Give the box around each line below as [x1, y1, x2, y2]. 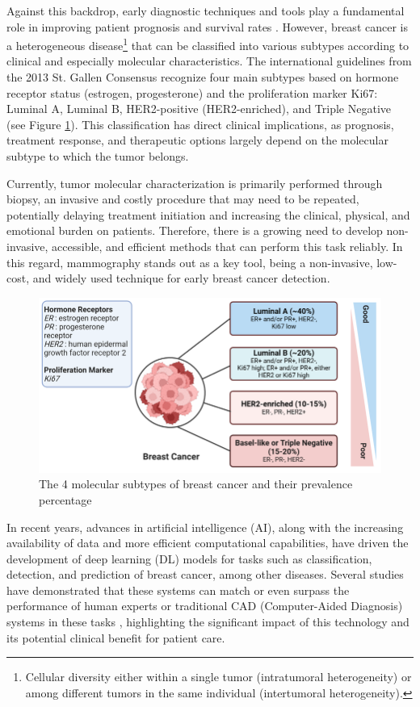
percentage [39, 491, 92, 508]
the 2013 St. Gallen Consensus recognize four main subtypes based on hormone [6, 69, 399, 86]
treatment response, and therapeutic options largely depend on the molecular [6, 132, 388, 149]
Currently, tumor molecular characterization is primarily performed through [6, 174, 383, 191]
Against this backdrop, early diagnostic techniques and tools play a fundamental [6, 2, 405, 19]
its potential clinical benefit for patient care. [6, 629, 225, 646]
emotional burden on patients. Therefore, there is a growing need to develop [6, 222, 383, 239]
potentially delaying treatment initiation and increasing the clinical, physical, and [6, 206, 410, 223]
